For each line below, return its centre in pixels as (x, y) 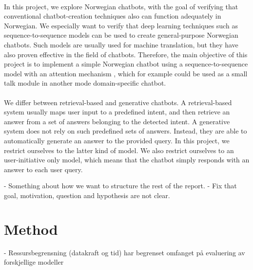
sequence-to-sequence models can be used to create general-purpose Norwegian (121, 35)
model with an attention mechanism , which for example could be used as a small (126, 73)
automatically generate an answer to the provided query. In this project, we (117, 140)
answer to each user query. (43, 169)
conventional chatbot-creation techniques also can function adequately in (113, 16)
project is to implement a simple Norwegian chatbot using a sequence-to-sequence (126, 64)
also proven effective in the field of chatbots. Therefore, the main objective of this (126, 54)
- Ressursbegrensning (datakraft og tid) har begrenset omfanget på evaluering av (125, 252)
